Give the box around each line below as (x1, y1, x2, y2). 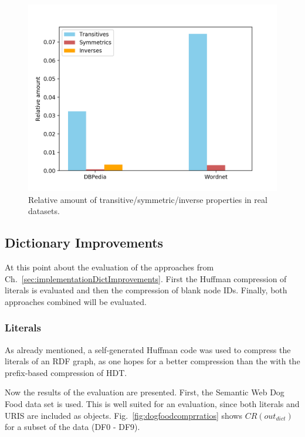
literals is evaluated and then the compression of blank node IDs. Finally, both (5, 284, 287, 296)
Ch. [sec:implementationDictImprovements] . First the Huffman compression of (5, 272, 287, 284)
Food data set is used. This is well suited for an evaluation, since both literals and (5, 397, 300, 409)
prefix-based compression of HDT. (5, 366, 127, 378)
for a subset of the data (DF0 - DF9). (5, 421, 140, 433)
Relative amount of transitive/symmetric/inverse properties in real (28, 193, 267, 205)
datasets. (28, 205, 60, 217)
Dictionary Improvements (5, 233, 164, 252)
